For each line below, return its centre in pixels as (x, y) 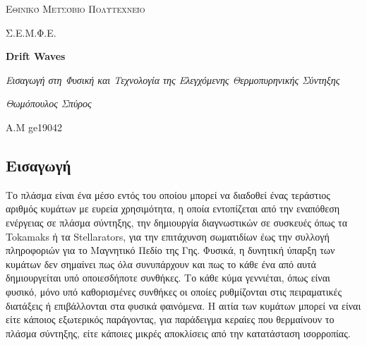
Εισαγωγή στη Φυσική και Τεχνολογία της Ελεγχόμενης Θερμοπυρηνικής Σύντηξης (173, 79)
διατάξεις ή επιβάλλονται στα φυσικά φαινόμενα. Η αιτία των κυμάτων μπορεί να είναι (183, 305)
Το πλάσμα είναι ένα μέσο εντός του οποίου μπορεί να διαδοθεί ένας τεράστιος (168, 194)
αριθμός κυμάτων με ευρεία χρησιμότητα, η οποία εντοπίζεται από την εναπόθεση (173, 208)
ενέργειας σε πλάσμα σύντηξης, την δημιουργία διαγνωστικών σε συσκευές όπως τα (176, 222)
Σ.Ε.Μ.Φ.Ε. (31, 32)
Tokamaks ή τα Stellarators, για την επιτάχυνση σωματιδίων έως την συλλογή (168, 236)
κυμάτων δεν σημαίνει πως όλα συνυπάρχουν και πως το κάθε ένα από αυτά (161, 264)
